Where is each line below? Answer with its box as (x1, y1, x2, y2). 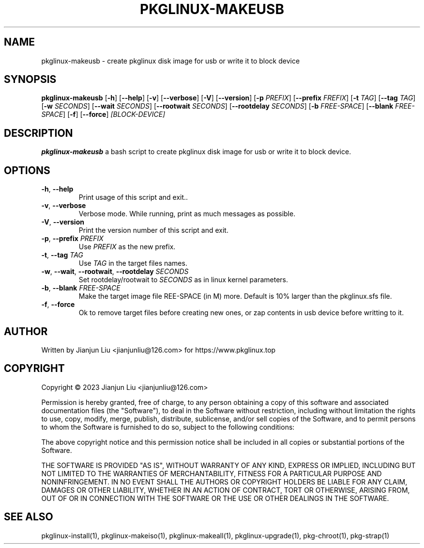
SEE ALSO (4, 511, 53, 523)
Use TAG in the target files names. (78, 259, 187, 268)
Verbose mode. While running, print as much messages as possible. (78, 210, 296, 218)
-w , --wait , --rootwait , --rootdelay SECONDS (41, 267, 189, 276)
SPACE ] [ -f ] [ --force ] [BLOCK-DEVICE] (41, 110, 166, 119)
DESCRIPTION (4, 127, 73, 139)
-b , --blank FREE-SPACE (41, 284, 121, 292)
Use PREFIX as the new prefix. (78, 242, 176, 251)
